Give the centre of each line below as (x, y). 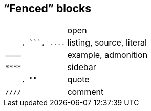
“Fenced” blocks (47, 8)
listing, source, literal (107, 43)
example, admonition (107, 55)
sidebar (82, 67)
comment (85, 92)
